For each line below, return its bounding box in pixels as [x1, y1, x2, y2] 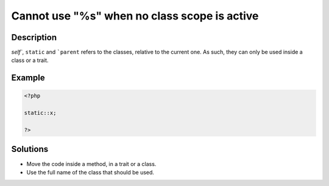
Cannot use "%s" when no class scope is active [11, 9, 259, 22]
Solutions [11, 144, 49, 154]
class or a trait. [11, 57, 49, 64]
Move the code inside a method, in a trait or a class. [26, 160, 157, 167]
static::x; [24, 109, 57, 117]
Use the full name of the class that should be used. [26, 168, 155, 176]
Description [11, 32, 57, 43]
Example [11, 73, 45, 83]
